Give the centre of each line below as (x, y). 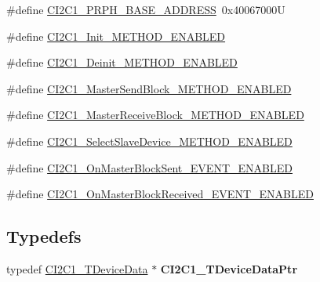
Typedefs (44, 236)
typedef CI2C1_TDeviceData (77, 268)
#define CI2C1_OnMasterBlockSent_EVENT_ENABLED (149, 167)
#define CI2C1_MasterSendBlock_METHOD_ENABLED (149, 88)
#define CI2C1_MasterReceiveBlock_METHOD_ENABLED (155, 115)
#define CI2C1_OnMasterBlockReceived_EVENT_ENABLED (160, 194)
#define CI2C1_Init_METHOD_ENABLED (116, 36)
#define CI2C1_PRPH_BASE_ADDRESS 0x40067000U (146, 9)
